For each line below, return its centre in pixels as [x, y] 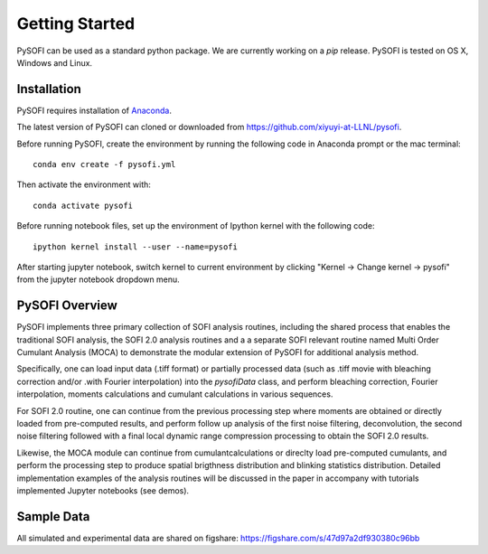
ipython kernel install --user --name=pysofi [136, 247]
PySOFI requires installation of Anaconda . [94, 110]
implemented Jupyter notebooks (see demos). [103, 490]
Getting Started [76, 23]
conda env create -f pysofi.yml [104, 164]
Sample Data [53, 516]
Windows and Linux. [55, 62]
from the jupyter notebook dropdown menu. [98, 279]
